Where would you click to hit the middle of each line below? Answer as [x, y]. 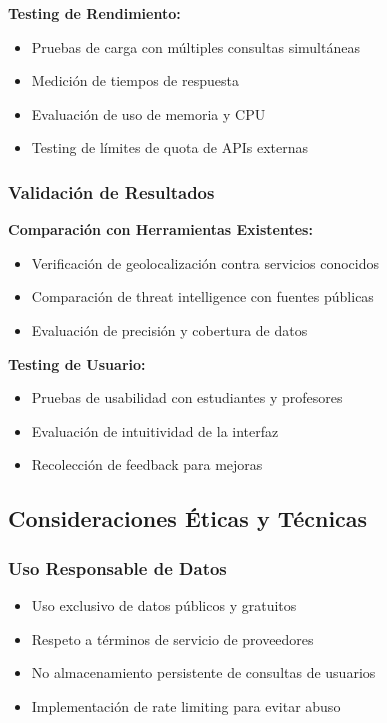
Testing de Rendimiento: [94, 13]
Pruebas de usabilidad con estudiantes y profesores [187, 397]
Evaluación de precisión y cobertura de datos [169, 329]
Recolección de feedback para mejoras [147, 464]
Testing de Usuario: [77, 363]
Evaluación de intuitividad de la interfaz [155, 430]
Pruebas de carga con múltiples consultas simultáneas [195, 46]
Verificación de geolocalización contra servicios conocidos [205, 262]
